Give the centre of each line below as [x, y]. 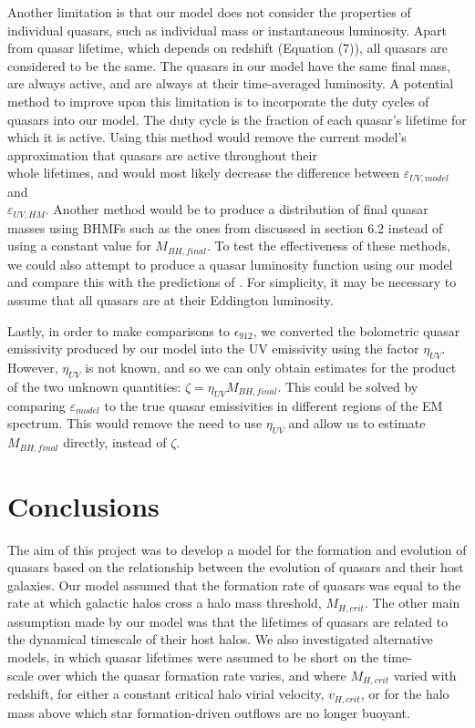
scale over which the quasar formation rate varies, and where [177, 675]
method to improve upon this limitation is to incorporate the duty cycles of [218, 101]
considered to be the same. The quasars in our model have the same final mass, [229, 65]
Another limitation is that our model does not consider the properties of [209, 12]
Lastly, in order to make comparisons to [119, 330]
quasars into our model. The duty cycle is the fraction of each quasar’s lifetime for [237, 119]
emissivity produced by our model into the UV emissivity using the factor [213, 349]
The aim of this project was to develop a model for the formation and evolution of [237, 549]
